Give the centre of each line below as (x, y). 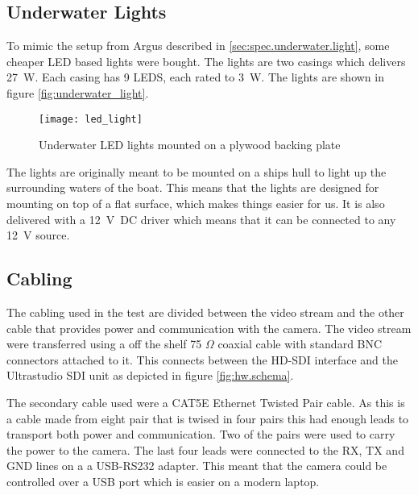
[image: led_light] (91, 119)
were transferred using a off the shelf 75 (104, 344)
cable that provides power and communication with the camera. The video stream (209, 328)
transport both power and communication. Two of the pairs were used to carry (201, 434)
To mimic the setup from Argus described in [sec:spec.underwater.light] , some (198, 46)
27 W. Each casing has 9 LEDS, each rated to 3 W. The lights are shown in (195, 77)
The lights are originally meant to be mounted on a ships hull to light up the (197, 171)
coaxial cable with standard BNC (300, 344)
